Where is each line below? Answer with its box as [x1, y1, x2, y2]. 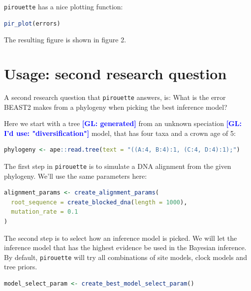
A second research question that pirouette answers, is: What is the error [4, 92, 226, 102]
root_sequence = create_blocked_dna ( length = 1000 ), [11, 198, 188, 206]
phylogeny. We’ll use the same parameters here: [4, 170, 147, 181]
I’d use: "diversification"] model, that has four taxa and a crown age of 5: [4, 128, 236, 138]
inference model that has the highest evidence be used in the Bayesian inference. [4, 242, 247, 253]
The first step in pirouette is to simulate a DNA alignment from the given [4, 161, 231, 171]
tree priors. [4, 261, 37, 272]
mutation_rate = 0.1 [11, 208, 78, 216]
